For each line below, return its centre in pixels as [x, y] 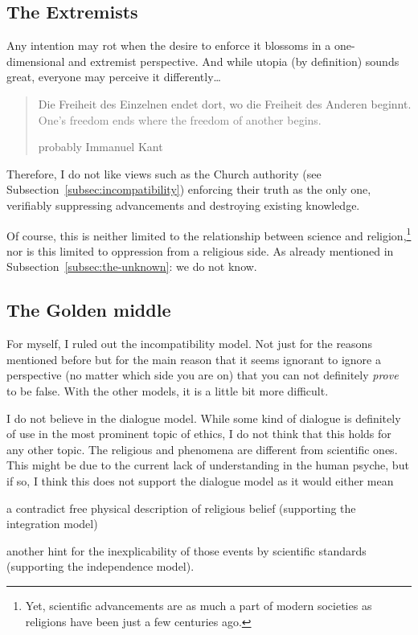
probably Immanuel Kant [100, 147]
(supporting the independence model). [100, 566]
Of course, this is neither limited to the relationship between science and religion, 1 [209, 234]
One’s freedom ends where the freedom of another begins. [180, 119]
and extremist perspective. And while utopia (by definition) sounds [234, 61]
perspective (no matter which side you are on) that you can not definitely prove [203, 375]
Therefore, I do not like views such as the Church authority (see [164, 173]
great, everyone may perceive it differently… [114, 77]
